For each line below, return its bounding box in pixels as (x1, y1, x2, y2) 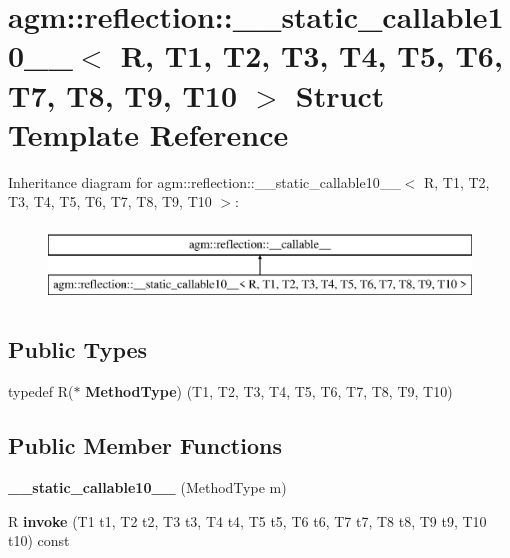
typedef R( (8, 381, 74, 402)
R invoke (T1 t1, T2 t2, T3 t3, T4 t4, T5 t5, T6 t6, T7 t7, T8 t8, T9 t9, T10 (8, 510, 487, 531)
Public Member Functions (8, 430, 282, 461)
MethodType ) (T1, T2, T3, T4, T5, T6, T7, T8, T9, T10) (85, 381, 453, 402)
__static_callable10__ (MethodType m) (8, 477, 287, 498)
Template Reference (8, 113, 289, 154)
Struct (295, 74, 385, 115)
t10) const (8, 530, 70, 551)
